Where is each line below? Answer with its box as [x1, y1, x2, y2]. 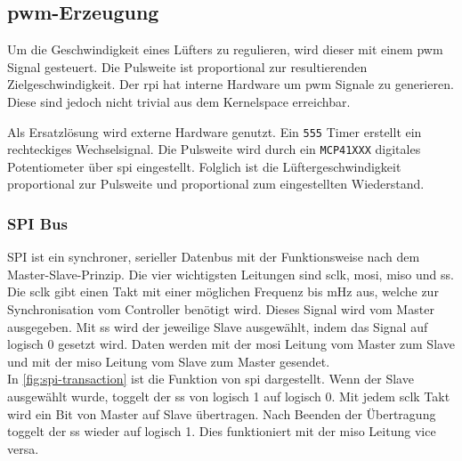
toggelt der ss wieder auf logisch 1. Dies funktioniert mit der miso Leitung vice [7, 422, 436, 441]
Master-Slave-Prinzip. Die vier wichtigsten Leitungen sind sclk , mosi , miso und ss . [7, 264, 454, 283]
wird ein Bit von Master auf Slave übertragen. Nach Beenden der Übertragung [7, 404, 436, 423]
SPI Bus [7, 213, 68, 234]
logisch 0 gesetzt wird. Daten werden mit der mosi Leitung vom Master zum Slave [7, 335, 455, 353]
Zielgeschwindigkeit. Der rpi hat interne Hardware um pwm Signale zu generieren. [7, 75, 454, 93]
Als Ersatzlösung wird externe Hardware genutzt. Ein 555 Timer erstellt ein [7, 122, 422, 141]
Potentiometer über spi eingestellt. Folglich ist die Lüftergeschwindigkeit [7, 157, 401, 175]
